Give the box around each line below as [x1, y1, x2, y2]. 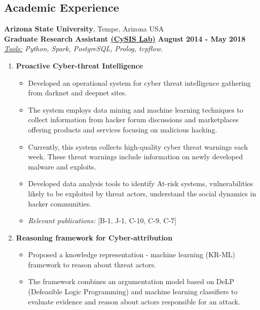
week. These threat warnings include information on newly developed [28, 151, 243, 162]
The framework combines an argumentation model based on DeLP [28, 276, 235, 287]
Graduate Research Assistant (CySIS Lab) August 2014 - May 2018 [4, 33, 246, 44]
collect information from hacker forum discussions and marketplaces [28, 114, 239, 125]
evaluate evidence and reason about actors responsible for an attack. [28, 296, 241, 306]
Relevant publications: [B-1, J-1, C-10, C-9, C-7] [28, 215, 176, 226]
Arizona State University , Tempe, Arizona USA [4, 23, 164, 34]
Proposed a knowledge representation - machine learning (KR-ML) [28, 249, 236, 260]
